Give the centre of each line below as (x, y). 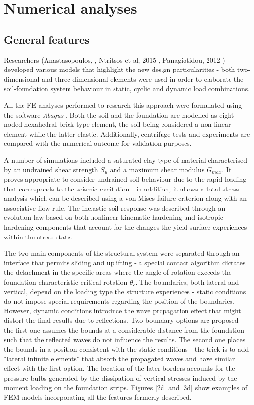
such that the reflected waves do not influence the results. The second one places (125, 339)
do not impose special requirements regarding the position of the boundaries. (119, 301)
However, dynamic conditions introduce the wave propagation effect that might (123, 310)
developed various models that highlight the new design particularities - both (120, 69)
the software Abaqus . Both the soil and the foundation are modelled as (111, 114)
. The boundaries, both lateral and (187, 282)
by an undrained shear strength (51, 169)
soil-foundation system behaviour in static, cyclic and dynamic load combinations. (127, 88)
